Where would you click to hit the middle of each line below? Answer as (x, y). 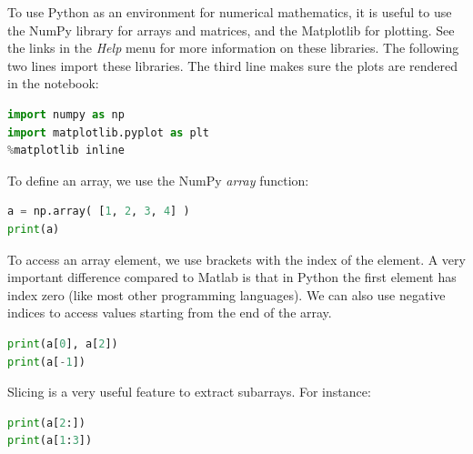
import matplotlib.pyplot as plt (108, 132)
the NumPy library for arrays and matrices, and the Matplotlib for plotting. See (231, 30)
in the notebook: (53, 83)
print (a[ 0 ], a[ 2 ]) (63, 343)
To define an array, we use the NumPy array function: (158, 180)
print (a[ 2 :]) (46, 423)
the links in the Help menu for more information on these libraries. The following (233, 48)
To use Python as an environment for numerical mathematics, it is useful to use (230, 12)
